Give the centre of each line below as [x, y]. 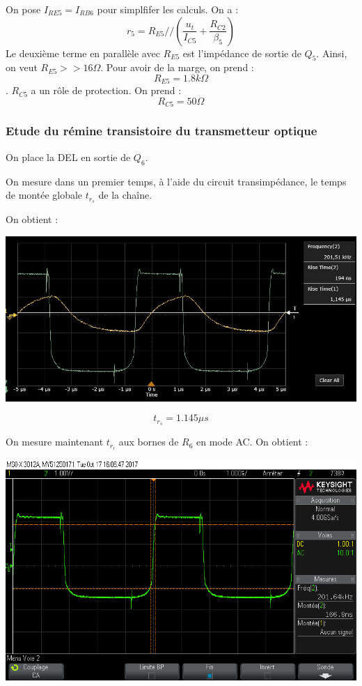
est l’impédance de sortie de [242, 53]
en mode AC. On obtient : [252, 442]
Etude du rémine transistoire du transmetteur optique [162, 131]
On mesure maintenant [55, 442]
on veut [22, 67]
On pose [23, 9]
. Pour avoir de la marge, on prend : [177, 67]
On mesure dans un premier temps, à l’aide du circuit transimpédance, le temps [176, 181]
